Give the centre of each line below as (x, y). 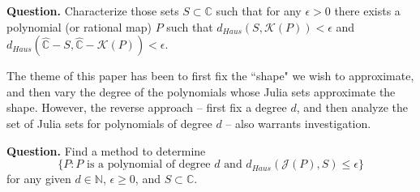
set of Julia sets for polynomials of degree (109, 123)
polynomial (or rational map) (79, 26)
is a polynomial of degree (149, 165)
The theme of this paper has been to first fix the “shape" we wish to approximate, (210, 76)
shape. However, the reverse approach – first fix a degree (147, 107)
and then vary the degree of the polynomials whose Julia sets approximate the (201, 91)
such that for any (259, 11)
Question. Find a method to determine (106, 150)
